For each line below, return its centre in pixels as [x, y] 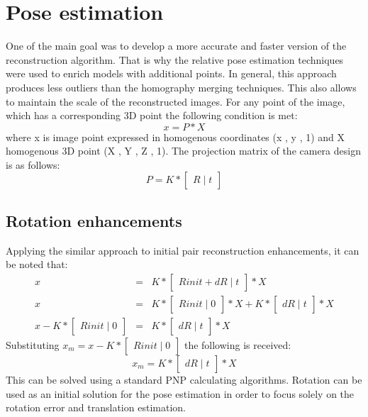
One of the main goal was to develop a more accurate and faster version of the [176, 46]
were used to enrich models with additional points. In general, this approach [171, 73]
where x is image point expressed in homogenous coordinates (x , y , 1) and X [175, 137]
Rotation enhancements [94, 220]
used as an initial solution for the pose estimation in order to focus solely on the [180, 393]
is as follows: [33, 164]
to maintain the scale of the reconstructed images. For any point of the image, [175, 101]
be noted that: [37, 264]
